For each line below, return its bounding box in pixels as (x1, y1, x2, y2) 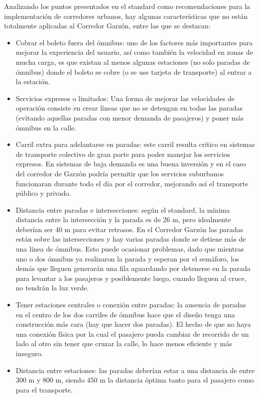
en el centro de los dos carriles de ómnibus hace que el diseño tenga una (15, 309, 235, 319)
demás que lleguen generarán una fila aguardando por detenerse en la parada (15, 263, 251, 273)
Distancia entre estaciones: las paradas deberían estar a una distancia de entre (15, 365, 255, 375)
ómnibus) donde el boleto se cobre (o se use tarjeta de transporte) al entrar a (15, 66, 252, 77)
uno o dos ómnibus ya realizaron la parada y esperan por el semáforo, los (15, 253, 239, 264)
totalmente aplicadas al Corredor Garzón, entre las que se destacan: (4, 20, 211, 31)
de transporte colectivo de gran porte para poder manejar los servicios (15, 148, 230, 159)
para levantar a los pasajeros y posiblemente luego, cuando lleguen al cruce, (15, 272, 247, 283)
